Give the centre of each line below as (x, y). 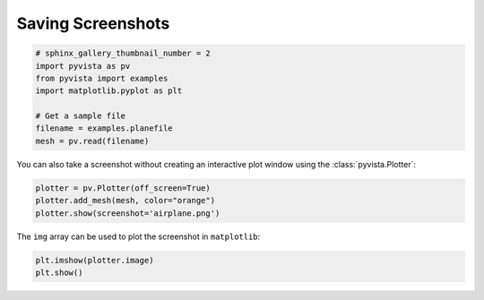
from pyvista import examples (102, 78)
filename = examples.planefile (104, 129)
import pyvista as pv (83, 66)
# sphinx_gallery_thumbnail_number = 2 (123, 53)
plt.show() (59, 272)
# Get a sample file (80, 116)
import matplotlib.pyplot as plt (109, 91)
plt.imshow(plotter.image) (95, 260)
